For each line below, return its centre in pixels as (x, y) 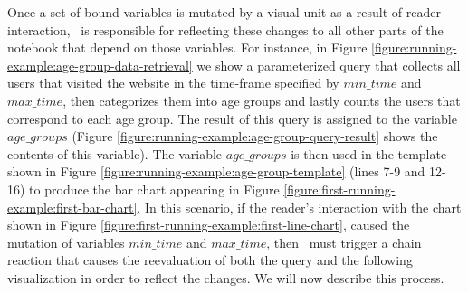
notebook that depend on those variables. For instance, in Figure (187, 47)
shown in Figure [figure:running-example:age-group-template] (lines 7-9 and (216, 171)
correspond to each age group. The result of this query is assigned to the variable (232, 118)
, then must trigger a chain (344, 242)
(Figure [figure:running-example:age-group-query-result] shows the (255, 136)
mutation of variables (66, 242)
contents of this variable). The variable (115, 153)
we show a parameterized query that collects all (329, 65)
